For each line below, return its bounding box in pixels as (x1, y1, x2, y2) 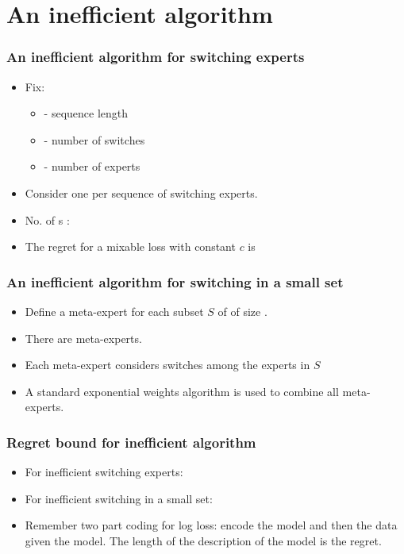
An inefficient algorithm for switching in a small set (6, 271, 344, 291)
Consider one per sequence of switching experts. (25, 184, 258, 201)
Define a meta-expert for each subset (25, 302, 204, 319)
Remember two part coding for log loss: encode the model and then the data (25, 517, 398, 533)
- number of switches (44, 131, 145, 148)
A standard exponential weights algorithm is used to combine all (25, 383, 339, 399)
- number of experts (44, 158, 140, 175)
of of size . (217, 302, 267, 319)
